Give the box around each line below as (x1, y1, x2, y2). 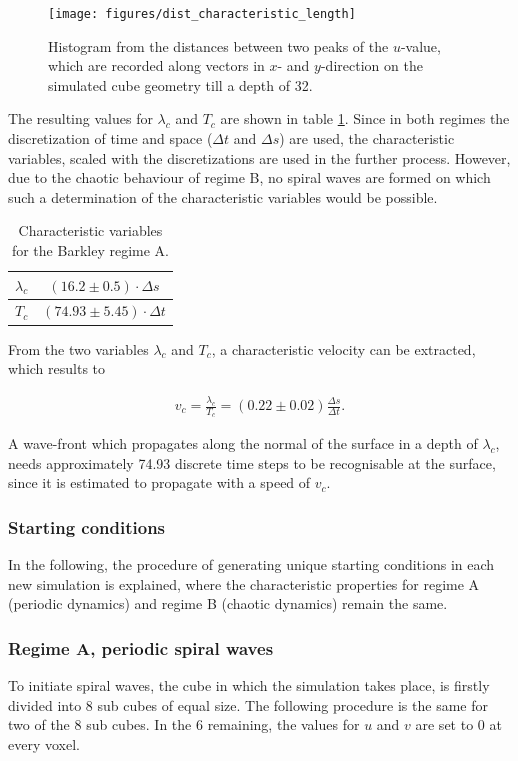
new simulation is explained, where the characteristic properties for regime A (8, 573, 480, 594)
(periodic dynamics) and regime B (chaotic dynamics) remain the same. (8, 593, 448, 614)
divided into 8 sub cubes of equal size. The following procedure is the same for (8, 694, 488, 715)
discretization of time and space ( (8, 128, 213, 149)
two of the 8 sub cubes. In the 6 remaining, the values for (8, 714, 360, 735)
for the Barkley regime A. (11, 240, 169, 260)
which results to (8, 358, 106, 379)
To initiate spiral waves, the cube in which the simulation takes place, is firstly (8, 675, 490, 696)
